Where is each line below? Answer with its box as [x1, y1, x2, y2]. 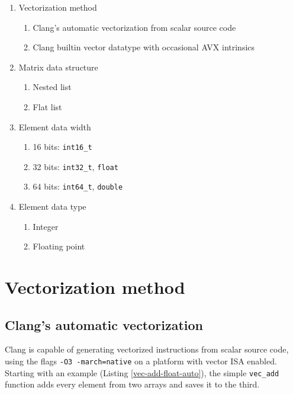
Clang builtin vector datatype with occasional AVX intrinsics [33, 41, 255, 53]
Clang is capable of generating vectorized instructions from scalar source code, [5, 343, 289, 355]
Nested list [33, 81, 72, 93]
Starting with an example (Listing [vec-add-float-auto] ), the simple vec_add [5, 366, 279, 379]
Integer [33, 220, 59, 232]
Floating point [33, 240, 85, 252]
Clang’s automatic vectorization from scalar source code [33, 21, 236, 33]
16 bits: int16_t [33, 140, 92, 153]
